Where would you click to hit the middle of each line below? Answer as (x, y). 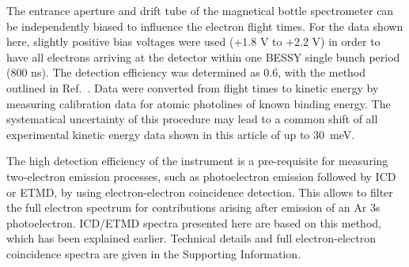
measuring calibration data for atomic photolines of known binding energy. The (199, 103)
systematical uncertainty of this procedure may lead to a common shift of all (192, 119)
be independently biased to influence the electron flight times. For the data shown (205, 26)
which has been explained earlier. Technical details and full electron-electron (191, 238)
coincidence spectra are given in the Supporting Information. (154, 253)
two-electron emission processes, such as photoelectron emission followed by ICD (201, 176)
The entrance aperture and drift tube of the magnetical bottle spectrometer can (200, 10)
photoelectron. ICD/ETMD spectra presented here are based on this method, (194, 222)
